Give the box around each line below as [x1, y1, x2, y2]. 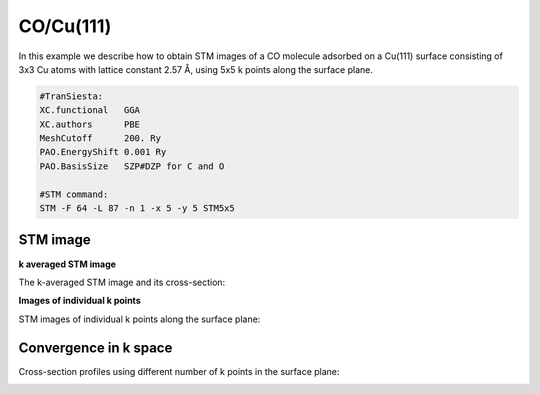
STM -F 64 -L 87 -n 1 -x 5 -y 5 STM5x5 [39, 203, 235, 214]
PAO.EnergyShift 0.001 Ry [39, 146, 167, 158]
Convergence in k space [18, 339, 173, 356]
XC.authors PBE [39, 118, 140, 130]
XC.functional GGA [39, 105, 140, 116]
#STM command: [39, 188, 109, 200]
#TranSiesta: [39, 90, 104, 102]
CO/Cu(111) [18, 15, 112, 37]
